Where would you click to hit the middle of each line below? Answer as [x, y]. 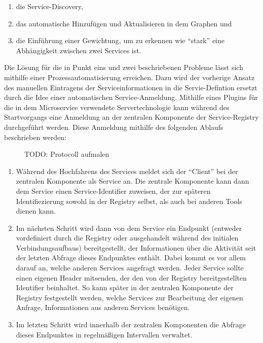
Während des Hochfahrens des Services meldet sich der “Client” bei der [127, 171]
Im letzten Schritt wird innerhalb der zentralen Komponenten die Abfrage [131, 324]
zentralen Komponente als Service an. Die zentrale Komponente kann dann [133, 181]
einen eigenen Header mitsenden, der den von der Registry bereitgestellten [131, 277]
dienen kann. [36, 211]
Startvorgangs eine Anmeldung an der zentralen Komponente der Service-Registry [131, 117]
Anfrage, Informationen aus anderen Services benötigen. [103, 307]
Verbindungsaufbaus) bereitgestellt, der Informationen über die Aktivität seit [136, 247]
